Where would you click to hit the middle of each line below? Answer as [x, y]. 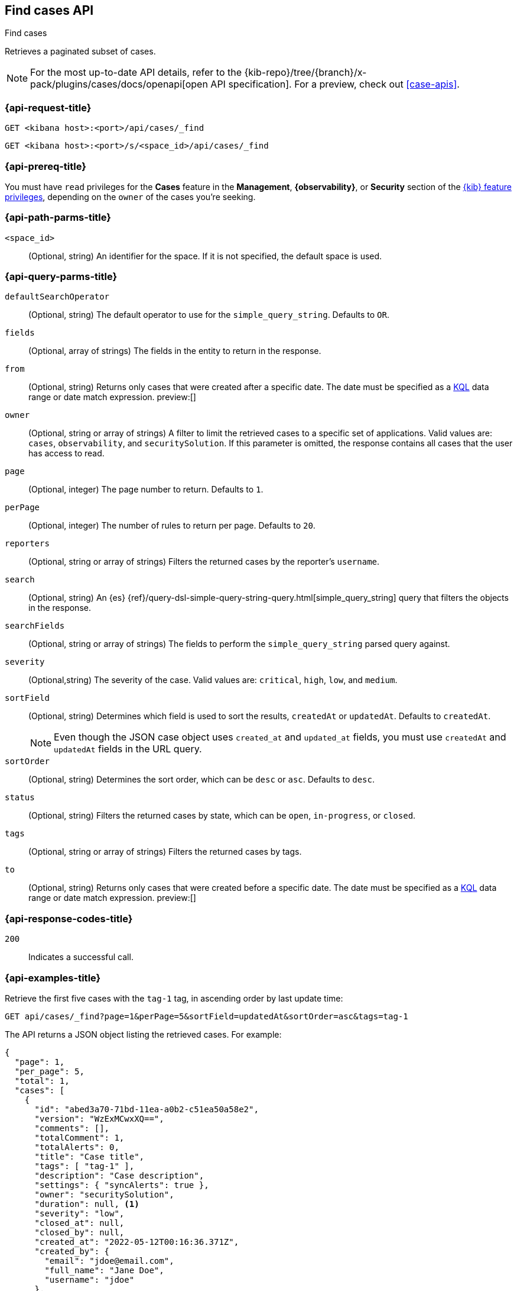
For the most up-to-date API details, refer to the [136, 73]
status [20, 798]
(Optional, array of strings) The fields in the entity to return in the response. [175, 351]
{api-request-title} [48, 107]
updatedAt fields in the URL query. [128, 749]
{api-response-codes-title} [69, 918]
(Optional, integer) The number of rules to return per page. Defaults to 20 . [172, 526]
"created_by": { [72, 1251]
